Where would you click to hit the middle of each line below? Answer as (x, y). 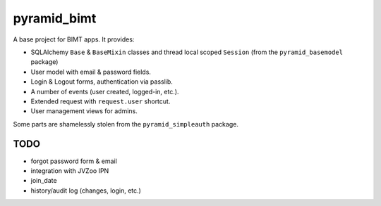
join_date (44, 181)
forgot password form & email (74, 161)
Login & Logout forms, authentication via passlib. (102, 82)
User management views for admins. (84, 111)
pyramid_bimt (55, 18)
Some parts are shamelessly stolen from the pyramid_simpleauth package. (126, 124)
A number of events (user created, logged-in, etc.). (105, 91)
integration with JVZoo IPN (70, 170)
